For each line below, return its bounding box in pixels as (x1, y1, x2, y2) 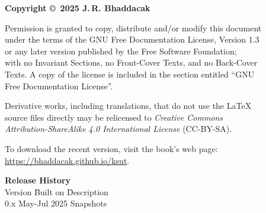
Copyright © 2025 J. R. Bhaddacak (5, 2, 150, 14)
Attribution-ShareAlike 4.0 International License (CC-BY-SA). (5, 122, 232, 135)
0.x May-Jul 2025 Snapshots (5, 197, 107, 209)
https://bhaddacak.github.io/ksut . (5, 154, 130, 166)
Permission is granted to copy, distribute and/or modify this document (5, 21, 262, 34)
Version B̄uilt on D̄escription (5, 185, 108, 198)
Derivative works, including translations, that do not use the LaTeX (5, 99, 252, 112)
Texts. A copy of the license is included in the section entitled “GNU (5, 67, 255, 80)
